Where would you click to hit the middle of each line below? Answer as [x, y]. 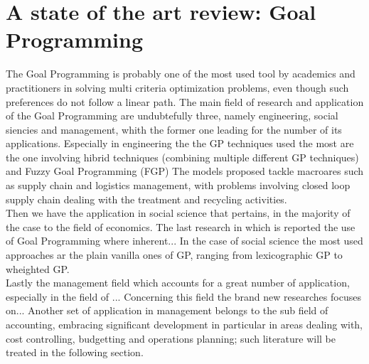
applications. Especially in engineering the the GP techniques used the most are [180, 143]
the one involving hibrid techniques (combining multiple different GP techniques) [182, 157]
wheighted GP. [38, 268]
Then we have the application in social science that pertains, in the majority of [178, 213]
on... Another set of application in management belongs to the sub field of [167, 310]
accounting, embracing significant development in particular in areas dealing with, [184, 324]
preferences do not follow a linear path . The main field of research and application [185, 101]
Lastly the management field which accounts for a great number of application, [178, 283]
